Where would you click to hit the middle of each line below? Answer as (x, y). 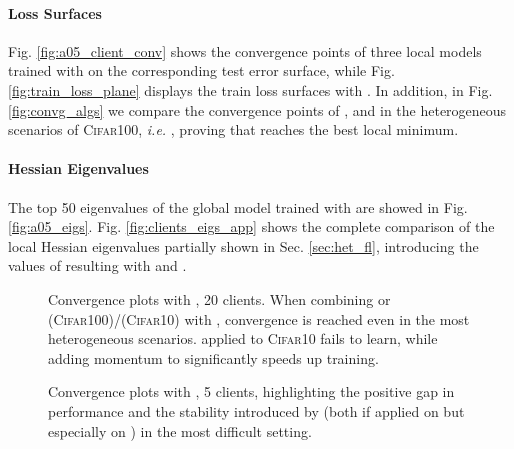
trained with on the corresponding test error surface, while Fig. (201, 70)
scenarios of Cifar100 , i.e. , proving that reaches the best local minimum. (233, 129)
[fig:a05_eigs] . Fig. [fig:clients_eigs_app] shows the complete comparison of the (251, 226)
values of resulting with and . (97, 265)
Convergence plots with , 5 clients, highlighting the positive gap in (251, 391)
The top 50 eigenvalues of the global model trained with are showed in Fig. (238, 206)
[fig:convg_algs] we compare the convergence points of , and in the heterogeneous (257, 109)
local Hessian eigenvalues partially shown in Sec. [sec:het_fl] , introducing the (243, 245)
